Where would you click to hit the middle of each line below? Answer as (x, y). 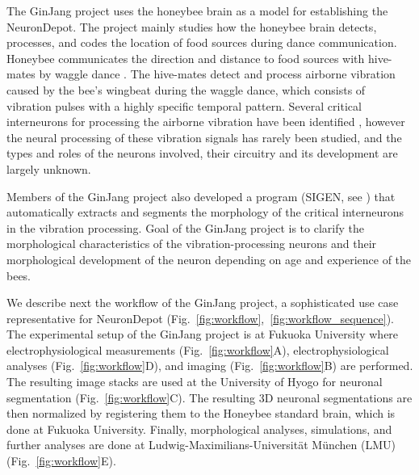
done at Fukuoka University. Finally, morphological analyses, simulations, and (199, 429)
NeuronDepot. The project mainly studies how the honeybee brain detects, (192, 26)
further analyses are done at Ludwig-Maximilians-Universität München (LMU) (201, 445)
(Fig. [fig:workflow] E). (61, 461)
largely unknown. (49, 168)
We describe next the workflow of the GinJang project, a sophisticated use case (203, 303)
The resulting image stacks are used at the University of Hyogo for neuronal (195, 382)
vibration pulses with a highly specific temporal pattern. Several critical (184, 105)
